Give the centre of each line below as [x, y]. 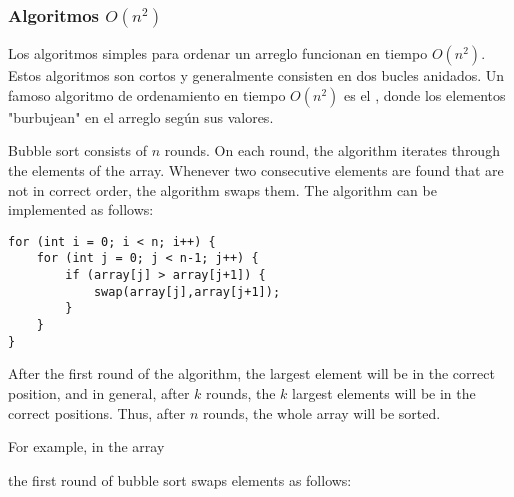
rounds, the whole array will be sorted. [322, 412]
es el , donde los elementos [425, 94]
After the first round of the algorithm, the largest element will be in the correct [251, 373]
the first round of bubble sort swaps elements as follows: [180, 479]
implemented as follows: [81, 209]
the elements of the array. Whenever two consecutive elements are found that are [256, 170]
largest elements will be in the [384, 392]
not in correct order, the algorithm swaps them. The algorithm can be [222, 189]
